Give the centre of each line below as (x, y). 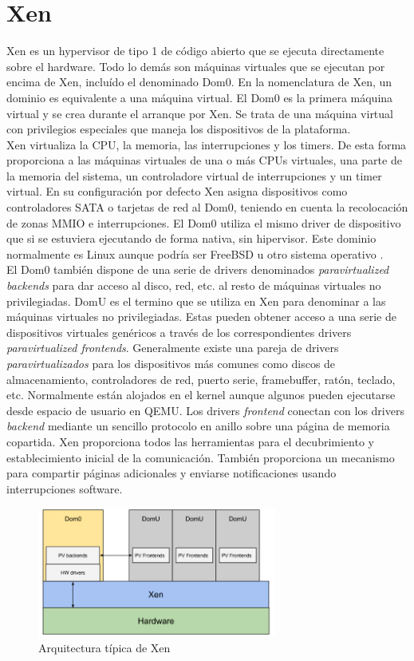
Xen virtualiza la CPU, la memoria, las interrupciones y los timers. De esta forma (207, 144)
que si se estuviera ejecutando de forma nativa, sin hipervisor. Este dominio (191, 238)
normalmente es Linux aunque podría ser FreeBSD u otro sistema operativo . (195, 253)
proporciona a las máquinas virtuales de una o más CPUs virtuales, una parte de (204, 160)
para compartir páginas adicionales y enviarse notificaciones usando (172, 473)
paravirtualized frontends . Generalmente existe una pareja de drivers (173, 348)
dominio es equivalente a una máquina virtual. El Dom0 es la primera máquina (200, 97)
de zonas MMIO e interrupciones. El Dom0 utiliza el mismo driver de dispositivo (204, 222)
